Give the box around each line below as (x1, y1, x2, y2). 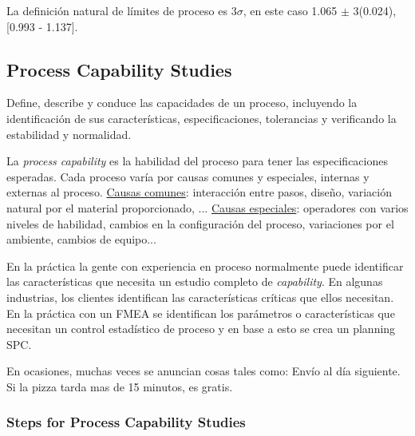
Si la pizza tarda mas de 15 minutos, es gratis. (6, 378, 233, 394)
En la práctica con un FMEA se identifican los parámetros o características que (6, 304, 395, 321)
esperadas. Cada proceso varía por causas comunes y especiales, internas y (6, 168, 370, 184)
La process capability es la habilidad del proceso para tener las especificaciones (6, 153, 388, 169)
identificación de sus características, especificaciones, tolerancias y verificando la (6, 109, 397, 126)
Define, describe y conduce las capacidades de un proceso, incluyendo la (6, 94, 358, 111)
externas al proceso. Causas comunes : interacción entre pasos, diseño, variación (6, 184, 393, 200)
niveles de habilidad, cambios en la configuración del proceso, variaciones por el (6, 215, 394, 232)
